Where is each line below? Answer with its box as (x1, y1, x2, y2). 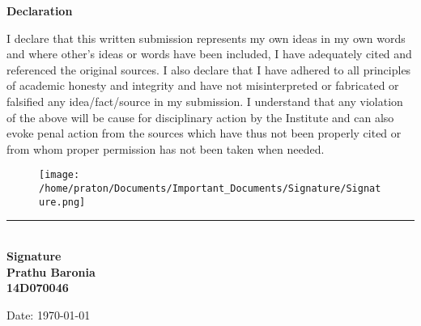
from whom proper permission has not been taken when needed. (6, 140, 325, 157)
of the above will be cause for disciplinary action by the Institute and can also (6, 108, 394, 125)
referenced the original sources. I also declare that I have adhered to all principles (6, 61, 411, 78)
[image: (39, 169, 80, 181)
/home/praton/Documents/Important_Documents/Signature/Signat (39, 183, 381, 194)
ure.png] (39, 196, 86, 208)
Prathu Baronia (6, 263, 96, 280)
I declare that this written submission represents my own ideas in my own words (6, 29, 406, 46)
